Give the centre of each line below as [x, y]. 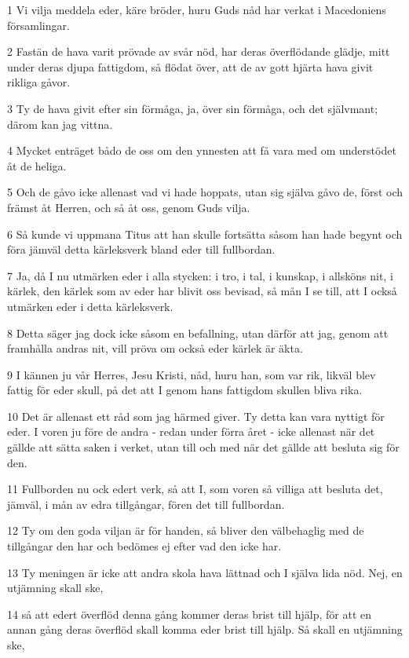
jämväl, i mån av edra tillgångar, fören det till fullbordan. [146, 504]
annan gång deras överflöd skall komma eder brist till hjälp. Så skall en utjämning [205, 629]
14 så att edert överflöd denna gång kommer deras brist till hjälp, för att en [190, 614]
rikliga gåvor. [39, 82]
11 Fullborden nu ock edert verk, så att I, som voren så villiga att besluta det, [195, 489]
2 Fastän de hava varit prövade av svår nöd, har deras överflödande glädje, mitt [199, 51]
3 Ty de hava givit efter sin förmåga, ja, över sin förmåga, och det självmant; [193, 108]
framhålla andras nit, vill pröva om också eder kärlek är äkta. [155, 348]
